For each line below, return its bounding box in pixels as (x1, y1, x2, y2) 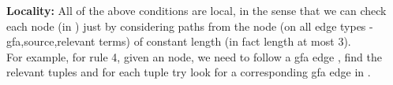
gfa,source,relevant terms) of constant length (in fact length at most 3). (6, 33, 351, 50)
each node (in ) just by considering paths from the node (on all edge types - (6, 17, 373, 34)
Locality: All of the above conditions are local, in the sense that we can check (6, 2, 387, 18)
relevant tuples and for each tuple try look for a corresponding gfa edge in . (6, 64, 371, 80)
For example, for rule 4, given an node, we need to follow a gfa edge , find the (6, 48, 382, 65)
